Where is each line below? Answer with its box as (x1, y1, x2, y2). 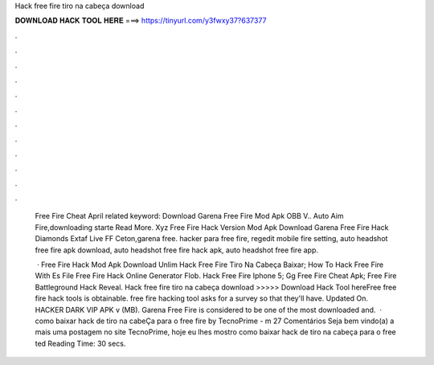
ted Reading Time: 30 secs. (35, 338, 126, 348)
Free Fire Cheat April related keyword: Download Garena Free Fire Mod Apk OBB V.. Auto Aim (35, 211, 344, 221)
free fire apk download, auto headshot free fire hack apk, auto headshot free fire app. (35, 245, 319, 255)
